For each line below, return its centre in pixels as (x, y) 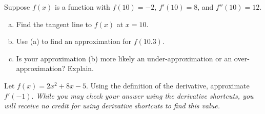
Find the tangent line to (54, 24)
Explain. (80, 68)
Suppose (17, 7)
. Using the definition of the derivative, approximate (168, 85)
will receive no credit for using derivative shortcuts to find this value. (112, 106)
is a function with (82, 7)
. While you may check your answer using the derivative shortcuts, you (142, 95)
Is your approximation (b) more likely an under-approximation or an (124, 58)
